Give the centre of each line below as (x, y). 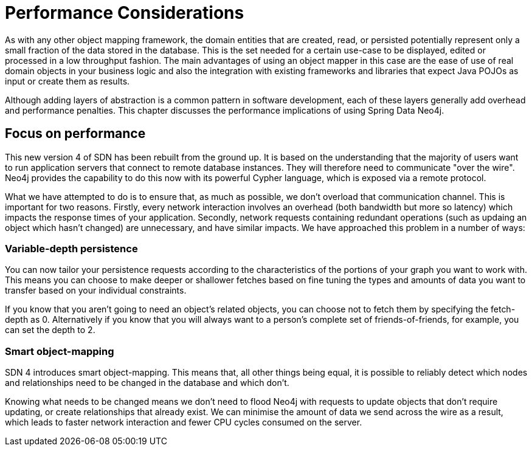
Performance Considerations (125, 13)
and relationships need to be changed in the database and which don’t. (147, 383)
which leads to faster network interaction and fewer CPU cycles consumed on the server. (184, 422)
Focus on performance (75, 134)
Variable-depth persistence (71, 248)
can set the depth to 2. (50, 330)
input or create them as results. (67, 81)
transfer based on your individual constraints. (96, 291)
